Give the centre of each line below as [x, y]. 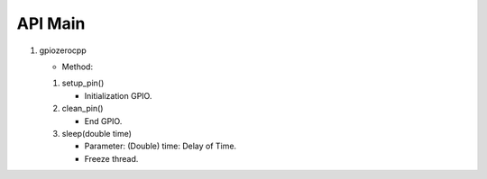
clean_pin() [83, 109]
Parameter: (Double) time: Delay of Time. [161, 146]
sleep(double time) [97, 133]
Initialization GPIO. [118, 95]
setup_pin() [83, 83]
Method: [78, 67]
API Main [51, 23]
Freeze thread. [111, 158]
